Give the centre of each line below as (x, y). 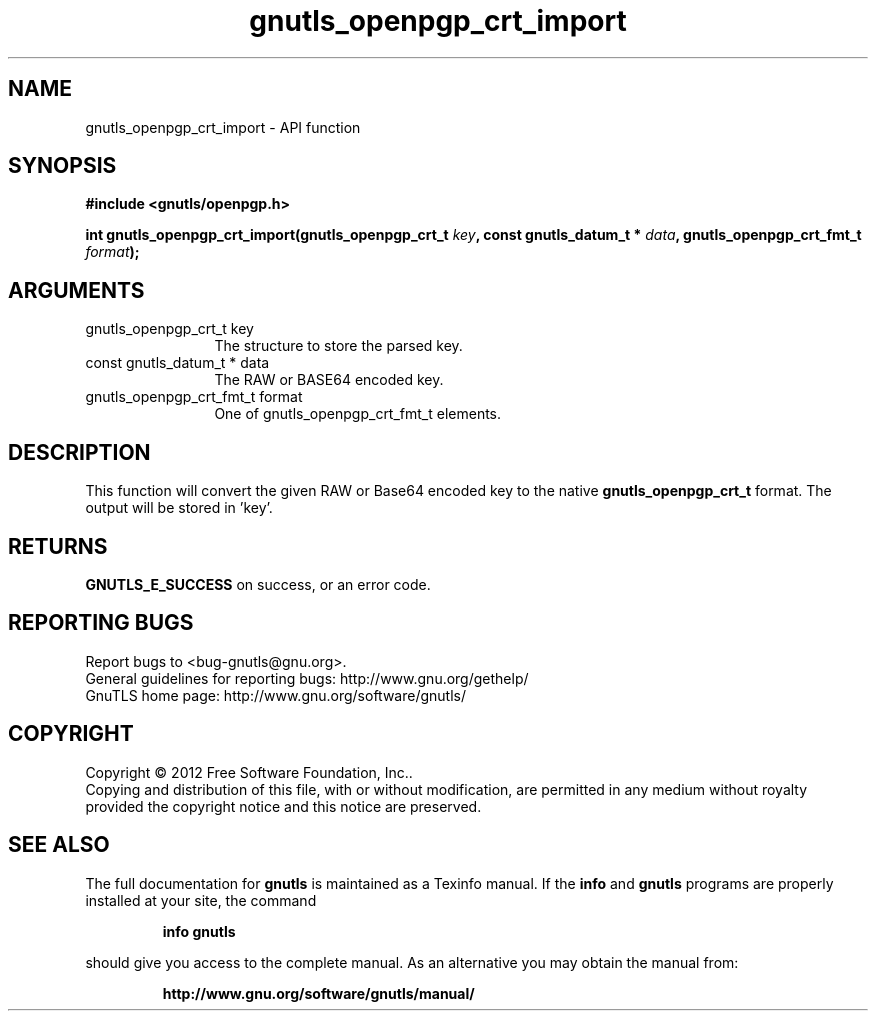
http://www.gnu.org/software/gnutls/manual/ (318, 993)
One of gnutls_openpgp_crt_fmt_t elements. (358, 414)
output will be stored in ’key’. (179, 508)
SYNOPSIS (62, 166)
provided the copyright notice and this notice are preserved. (283, 806)
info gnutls (199, 931)
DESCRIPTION (79, 452)
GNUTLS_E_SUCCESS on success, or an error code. (258, 584)
